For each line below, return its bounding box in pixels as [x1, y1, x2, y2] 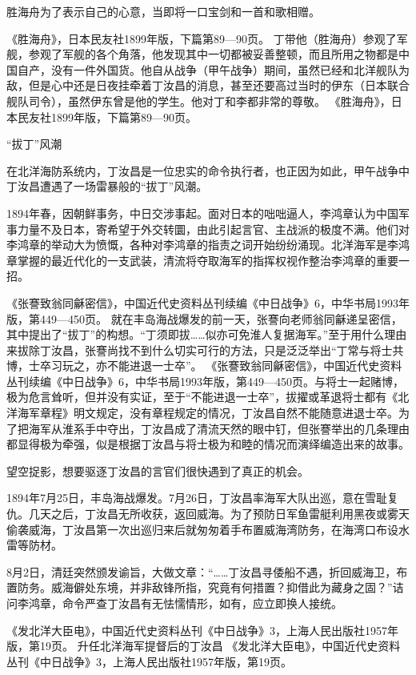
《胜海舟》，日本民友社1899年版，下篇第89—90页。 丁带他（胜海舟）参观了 [6, 30, 397, 46]
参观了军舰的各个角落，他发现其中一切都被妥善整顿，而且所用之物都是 [28, 46, 398, 62]
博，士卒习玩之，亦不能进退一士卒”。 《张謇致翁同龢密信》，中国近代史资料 [6, 357, 402, 374]
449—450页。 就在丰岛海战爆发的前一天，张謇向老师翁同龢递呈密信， [39, 310, 402, 327]
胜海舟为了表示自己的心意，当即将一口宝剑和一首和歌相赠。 [6, 3, 320, 19]
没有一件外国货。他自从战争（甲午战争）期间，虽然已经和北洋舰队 [50, 61, 398, 78]
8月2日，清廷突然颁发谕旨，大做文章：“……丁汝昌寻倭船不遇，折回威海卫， [6, 563, 397, 580]
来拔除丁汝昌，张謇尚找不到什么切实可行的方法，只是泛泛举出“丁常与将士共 [6, 341, 404, 358]
